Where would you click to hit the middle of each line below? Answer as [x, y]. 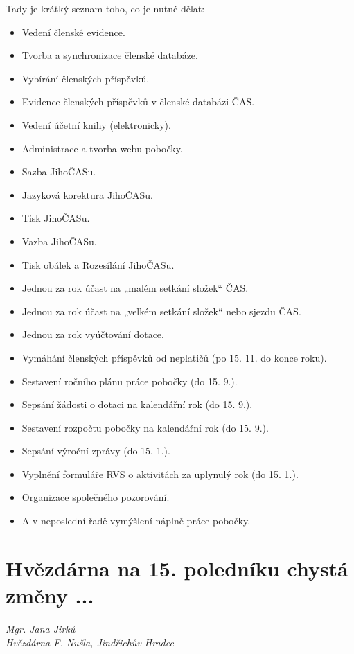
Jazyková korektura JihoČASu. [87, 194]
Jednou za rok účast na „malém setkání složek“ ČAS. [135, 288]
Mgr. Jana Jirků [41, 628]
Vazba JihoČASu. [59, 241]
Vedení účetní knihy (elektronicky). [96, 124]
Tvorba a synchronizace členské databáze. [110, 55]
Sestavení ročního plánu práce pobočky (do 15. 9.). [130, 381]
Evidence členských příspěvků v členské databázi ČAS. [138, 101]
